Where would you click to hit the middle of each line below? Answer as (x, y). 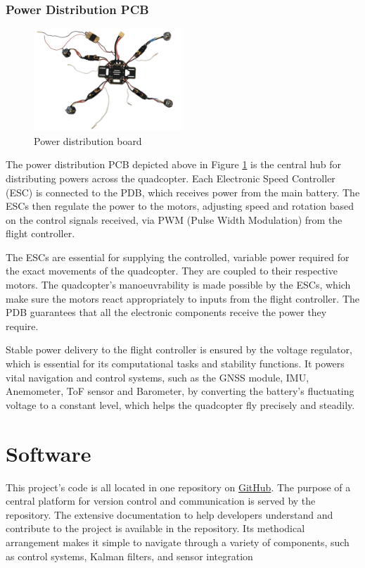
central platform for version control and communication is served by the (161, 501)
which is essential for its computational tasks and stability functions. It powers (175, 364)
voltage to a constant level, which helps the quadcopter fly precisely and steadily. (180, 404)
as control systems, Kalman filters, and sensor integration (129, 556)
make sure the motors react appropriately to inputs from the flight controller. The (182, 298)
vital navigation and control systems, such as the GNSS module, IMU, (158, 377)
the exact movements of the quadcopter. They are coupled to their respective (172, 271)
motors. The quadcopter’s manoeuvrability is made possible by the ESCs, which (178, 285)
